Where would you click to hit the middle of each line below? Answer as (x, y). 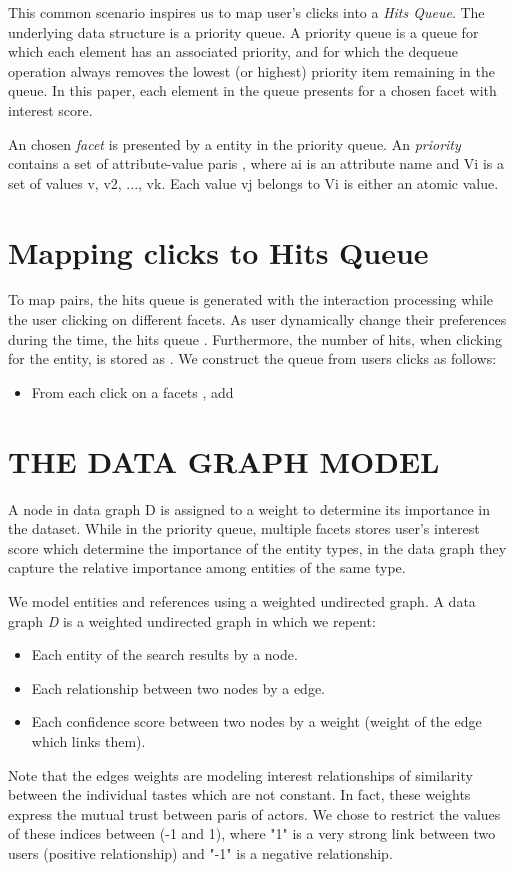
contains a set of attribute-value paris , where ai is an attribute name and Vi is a (256, 163)
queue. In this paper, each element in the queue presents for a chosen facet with (252, 90)
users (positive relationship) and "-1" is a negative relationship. (200, 852)
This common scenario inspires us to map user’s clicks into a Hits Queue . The (246, 12)
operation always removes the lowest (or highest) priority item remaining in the (252, 70)
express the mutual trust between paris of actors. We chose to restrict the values (254, 813)
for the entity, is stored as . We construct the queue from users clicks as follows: (252, 358)
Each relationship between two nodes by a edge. (178, 687)
